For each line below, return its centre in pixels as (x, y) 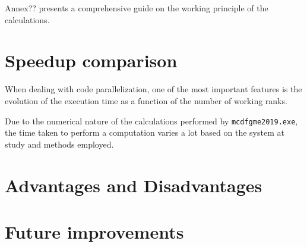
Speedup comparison (91, 60)
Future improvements (94, 231)
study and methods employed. (59, 144)
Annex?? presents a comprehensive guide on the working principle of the (137, 8)
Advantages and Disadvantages (134, 185)
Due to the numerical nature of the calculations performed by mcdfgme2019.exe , (151, 121)
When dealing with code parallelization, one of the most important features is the (153, 89)
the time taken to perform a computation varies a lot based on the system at (145, 132)
